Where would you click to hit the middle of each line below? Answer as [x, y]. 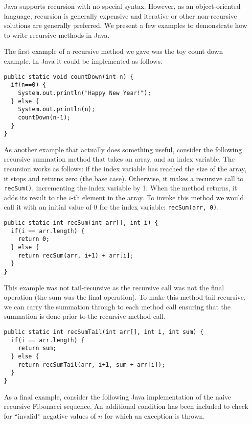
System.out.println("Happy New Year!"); [84, 93]
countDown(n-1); [44, 117]
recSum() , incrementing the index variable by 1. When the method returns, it [121, 188]
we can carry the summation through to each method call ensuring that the [117, 306]
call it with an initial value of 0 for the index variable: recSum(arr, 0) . [112, 207]
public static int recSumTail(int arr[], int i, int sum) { [104, 332]
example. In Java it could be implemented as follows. [83, 60]
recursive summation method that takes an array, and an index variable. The [119, 159]
